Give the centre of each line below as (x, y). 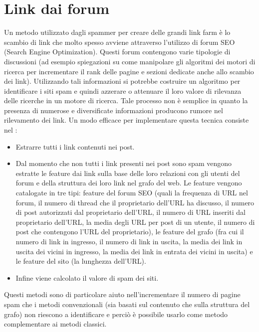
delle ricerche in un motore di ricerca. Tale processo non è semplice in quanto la (126, 100)
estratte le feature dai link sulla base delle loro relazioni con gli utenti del (128, 173)
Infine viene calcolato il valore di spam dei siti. (87, 277)
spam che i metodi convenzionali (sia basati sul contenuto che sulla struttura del (127, 304)
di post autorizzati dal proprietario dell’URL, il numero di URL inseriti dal (130, 212)
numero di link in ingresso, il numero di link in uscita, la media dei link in (129, 241)
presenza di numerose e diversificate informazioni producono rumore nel (114, 110)
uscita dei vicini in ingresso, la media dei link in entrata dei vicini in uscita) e (134, 251)
